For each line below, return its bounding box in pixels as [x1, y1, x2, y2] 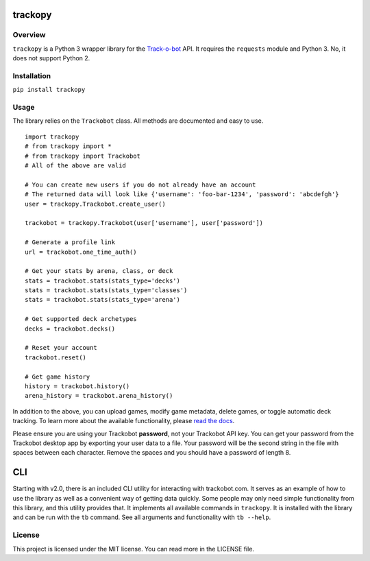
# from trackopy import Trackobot [25, 152, 140, 160]
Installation [12, 71, 51, 80]
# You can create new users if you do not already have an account [25, 180, 256, 189]
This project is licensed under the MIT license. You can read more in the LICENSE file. [12, 545, 255, 553]
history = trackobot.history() [25, 382, 130, 390]
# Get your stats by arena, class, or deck [25, 267, 173, 275]
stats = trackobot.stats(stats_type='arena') [25, 296, 181, 304]
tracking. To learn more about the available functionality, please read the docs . [12, 417, 235, 425]
